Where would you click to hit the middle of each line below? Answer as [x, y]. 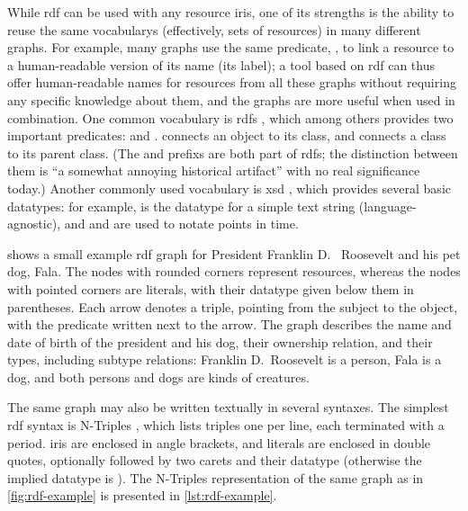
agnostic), [34, 224]
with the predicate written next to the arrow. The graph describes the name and [229, 324]
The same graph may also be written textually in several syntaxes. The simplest [228, 407]
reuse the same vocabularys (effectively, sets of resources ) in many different [214, 29]
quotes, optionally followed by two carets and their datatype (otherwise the [215, 460]
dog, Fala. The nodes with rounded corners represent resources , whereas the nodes [234, 271]
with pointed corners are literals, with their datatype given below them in [211, 288]
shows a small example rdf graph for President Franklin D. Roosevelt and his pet [234, 253]
